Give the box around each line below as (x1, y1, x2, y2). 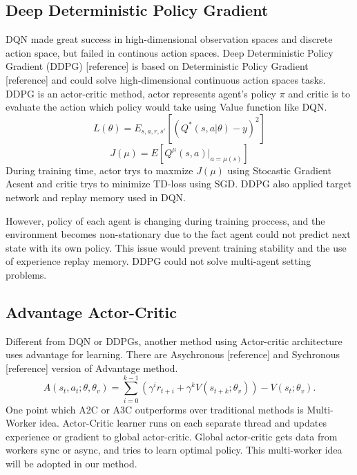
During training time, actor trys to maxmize (6, 162, 193, 177)
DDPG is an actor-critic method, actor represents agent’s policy (6, 86, 276, 100)
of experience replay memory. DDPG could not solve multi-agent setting (6, 254, 311, 268)
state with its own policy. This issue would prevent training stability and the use (6, 240, 347, 254)
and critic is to (288, 86, 350, 100)
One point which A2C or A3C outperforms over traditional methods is (6, 402, 304, 416)
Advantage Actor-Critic (6, 301, 177, 322)
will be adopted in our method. (6, 456, 137, 470)
